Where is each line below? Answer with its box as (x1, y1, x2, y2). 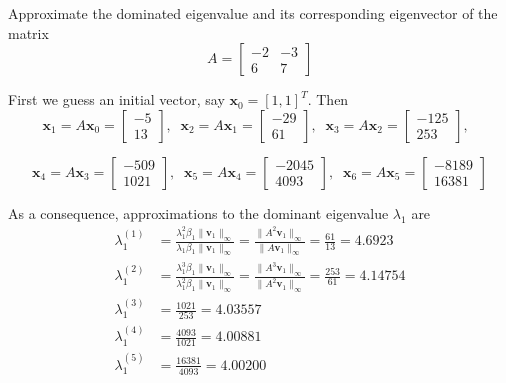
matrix (8, 22, 49, 43)
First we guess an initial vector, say (8, 89, 225, 110)
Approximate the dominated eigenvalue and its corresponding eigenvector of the (8, 3, 498, 23)
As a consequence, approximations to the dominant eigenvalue (8, 202, 389, 223)
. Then (307, 89, 349, 110)
